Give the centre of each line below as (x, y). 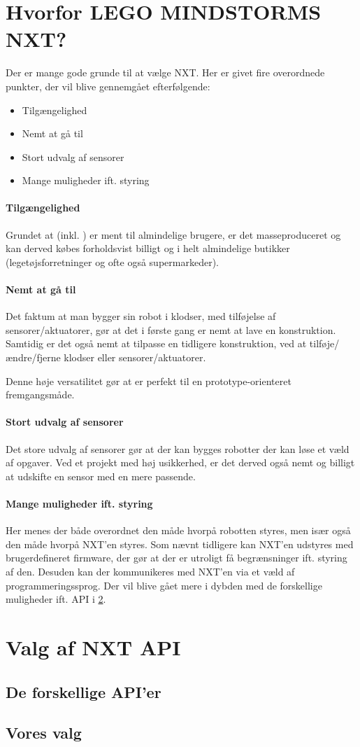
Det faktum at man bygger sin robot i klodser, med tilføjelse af (141, 316)
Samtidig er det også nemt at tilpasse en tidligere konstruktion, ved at (156, 343)
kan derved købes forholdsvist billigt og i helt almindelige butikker (148, 248)
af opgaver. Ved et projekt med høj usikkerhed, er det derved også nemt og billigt (180, 462)
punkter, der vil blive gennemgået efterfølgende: (108, 86)
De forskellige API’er (84, 691)
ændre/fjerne (33, 357)
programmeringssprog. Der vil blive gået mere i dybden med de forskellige (164, 585)
